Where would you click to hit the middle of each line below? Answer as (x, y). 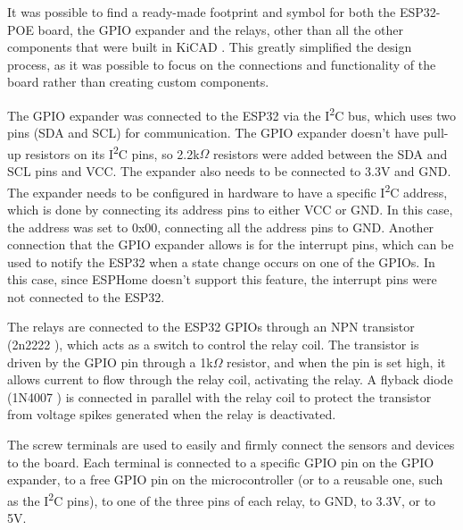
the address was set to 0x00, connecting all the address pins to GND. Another (221, 227)
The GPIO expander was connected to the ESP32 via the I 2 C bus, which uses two (232, 114)
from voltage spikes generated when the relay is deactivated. (172, 414)
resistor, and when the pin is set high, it (336, 362)
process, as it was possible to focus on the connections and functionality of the (222, 64)
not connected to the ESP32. (86, 296)
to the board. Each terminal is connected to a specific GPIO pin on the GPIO (221, 462)
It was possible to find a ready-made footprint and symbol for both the (202, 12)
